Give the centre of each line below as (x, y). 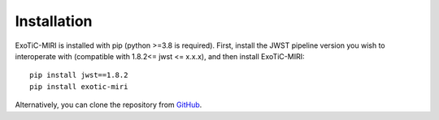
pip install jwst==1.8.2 (79, 75)
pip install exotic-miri (79, 86)
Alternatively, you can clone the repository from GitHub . (109, 105)
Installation (54, 21)
